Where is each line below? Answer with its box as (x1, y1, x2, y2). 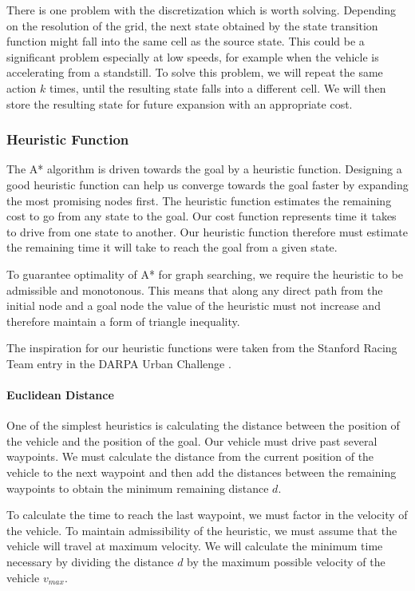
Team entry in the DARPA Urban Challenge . (6, 355, 231, 371)
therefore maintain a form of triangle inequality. (6, 312, 240, 329)
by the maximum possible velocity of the (187, 553, 385, 570)
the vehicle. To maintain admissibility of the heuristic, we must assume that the (6, 522, 397, 538)
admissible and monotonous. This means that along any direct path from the (6, 281, 383, 298)
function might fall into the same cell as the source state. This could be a (6, 33, 365, 50)
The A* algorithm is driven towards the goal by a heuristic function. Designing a (6, 161, 402, 177)
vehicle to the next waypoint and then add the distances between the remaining (6, 464, 397, 481)
